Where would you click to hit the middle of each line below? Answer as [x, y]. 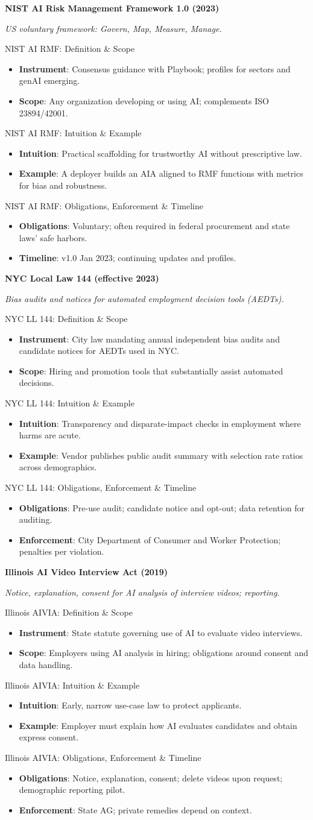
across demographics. [58, 467]
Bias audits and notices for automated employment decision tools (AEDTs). [144, 298]
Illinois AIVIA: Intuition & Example [72, 685]
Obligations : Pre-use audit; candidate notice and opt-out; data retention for [162, 507]
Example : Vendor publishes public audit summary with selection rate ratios [161, 455]
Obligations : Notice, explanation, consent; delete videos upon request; [151, 777]
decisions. [36, 383]
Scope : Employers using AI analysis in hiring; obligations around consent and [164, 653]
